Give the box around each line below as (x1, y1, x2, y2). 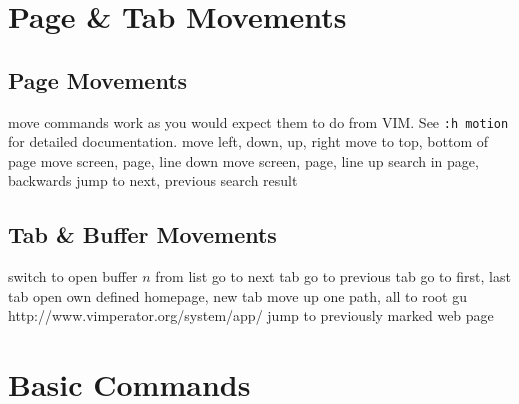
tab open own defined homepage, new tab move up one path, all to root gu (8, 285, 467, 306)
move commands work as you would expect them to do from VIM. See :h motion (8, 111, 509, 132)
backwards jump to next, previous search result (8, 170, 298, 191)
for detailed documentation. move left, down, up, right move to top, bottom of (8, 131, 489, 152)
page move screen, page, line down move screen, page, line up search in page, (8, 150, 479, 171)
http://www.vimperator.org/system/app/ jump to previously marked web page (8, 305, 494, 326)
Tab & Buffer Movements (8, 219, 277, 250)
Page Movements (8, 64, 188, 95)
